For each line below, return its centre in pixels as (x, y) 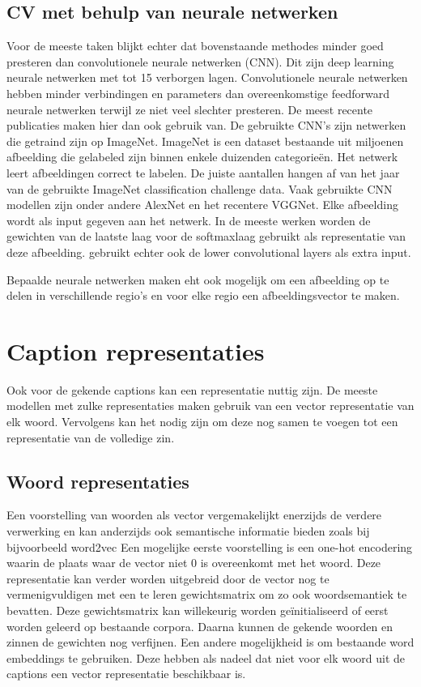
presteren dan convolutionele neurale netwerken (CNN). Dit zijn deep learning (200, 61)
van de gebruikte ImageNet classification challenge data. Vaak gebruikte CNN (200, 188)
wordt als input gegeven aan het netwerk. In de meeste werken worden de (189, 220)
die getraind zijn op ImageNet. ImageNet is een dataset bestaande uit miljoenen (205, 141)
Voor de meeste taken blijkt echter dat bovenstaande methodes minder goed (195, 46)
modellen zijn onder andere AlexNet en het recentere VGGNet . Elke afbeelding (202, 205)
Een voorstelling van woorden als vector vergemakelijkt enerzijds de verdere (194, 515)
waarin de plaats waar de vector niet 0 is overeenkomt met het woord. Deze (194, 563)
